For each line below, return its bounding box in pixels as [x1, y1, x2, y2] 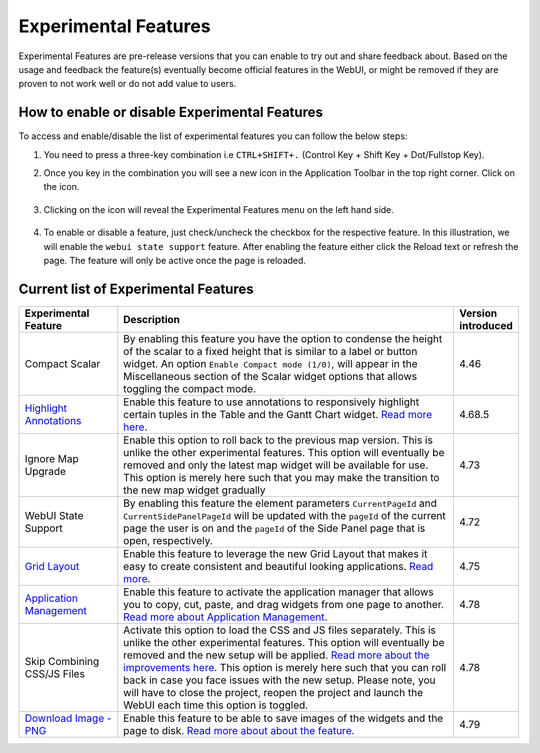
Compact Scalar [24, 356, 101, 370]
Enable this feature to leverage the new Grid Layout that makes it [123, 546, 428, 560]
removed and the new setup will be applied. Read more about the [123, 648, 430, 662]
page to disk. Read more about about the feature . [123, 723, 355, 737]
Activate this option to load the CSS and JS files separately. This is [123, 623, 437, 637]
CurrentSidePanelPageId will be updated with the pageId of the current [123, 508, 446, 522]
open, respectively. [123, 533, 214, 547]
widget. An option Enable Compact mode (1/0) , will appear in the [123, 356, 419, 370]
